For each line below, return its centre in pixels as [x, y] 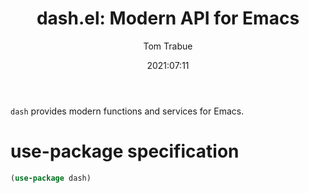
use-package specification [125, 151]
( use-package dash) [51, 178]
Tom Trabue [168, 46]
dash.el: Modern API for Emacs [168, 18]
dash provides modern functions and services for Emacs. [127, 111]
